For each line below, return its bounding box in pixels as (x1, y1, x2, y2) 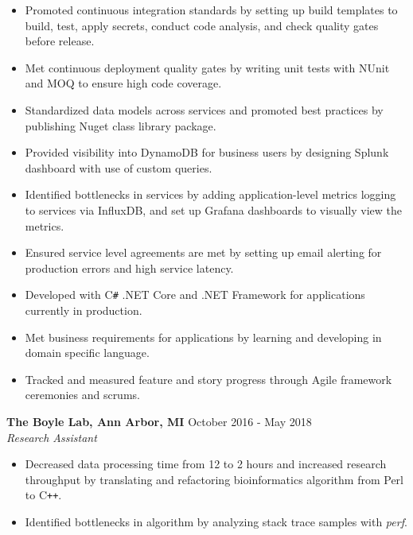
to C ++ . (25, 487, 62, 503)
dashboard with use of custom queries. (25, 159, 212, 176)
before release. (25, 33, 95, 49)
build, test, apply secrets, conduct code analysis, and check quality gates (25, 17, 379, 33)
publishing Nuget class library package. (25, 117, 216, 134)
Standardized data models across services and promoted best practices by (25, 101, 384, 118)
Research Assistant (6, 428, 97, 445)
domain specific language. (25, 344, 150, 361)
